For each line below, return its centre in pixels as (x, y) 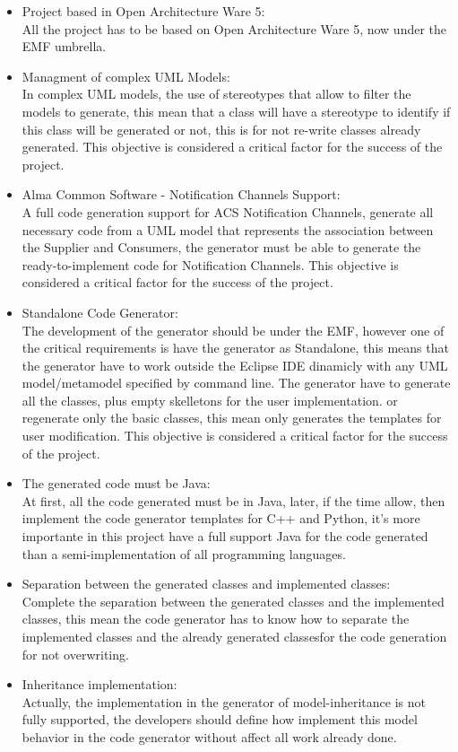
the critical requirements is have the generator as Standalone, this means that (235, 348)
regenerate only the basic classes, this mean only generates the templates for (232, 418)
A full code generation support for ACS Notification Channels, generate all (228, 211)
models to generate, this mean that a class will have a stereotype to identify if (236, 111)
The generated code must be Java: (116, 483)
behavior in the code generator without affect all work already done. (209, 736)
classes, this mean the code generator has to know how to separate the (216, 619)
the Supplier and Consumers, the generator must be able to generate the (221, 247)
